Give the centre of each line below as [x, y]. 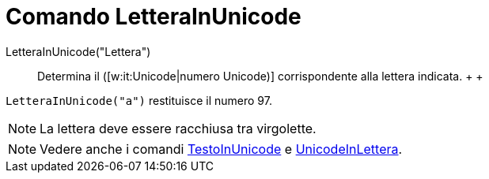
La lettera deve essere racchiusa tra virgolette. [178, 128]
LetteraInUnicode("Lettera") [78, 51]
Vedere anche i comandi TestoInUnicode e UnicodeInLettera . [221, 149]
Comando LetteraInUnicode [154, 17]
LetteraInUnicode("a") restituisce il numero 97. [139, 100]
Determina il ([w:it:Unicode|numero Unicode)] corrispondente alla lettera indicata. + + [260, 76]
